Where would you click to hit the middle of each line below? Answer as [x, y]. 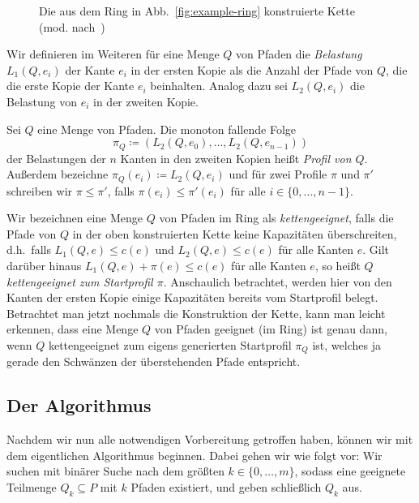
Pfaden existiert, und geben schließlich [226, 487]
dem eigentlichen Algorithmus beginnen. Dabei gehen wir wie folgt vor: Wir [195, 455]
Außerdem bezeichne [58, 174]
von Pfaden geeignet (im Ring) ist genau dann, [271, 329]
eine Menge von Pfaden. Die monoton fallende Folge [167, 129]
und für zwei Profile [278, 174]
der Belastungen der [56, 158]
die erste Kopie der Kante [71, 86]
